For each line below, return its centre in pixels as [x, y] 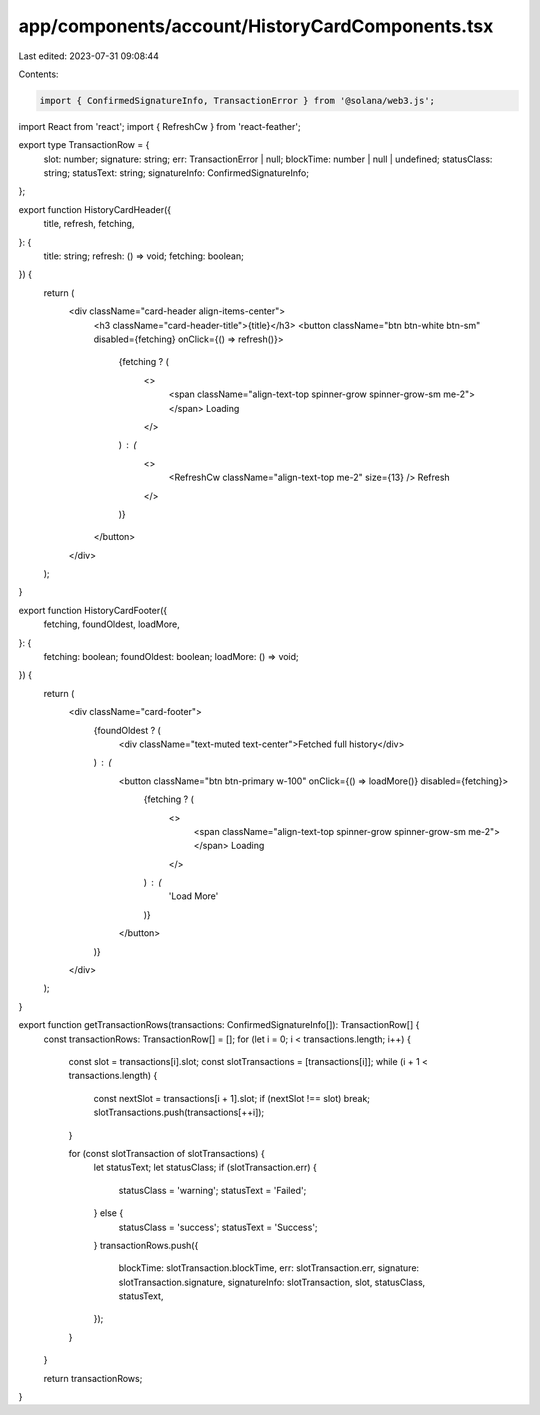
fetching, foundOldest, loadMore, [111, 624]
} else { [108, 1213]
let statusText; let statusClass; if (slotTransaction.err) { [205, 1167]
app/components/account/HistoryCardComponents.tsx [256, 26]
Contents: [38, 74]
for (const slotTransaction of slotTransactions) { [166, 1153]
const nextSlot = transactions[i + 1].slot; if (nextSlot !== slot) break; [231, 1098]
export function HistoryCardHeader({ [95, 209]
